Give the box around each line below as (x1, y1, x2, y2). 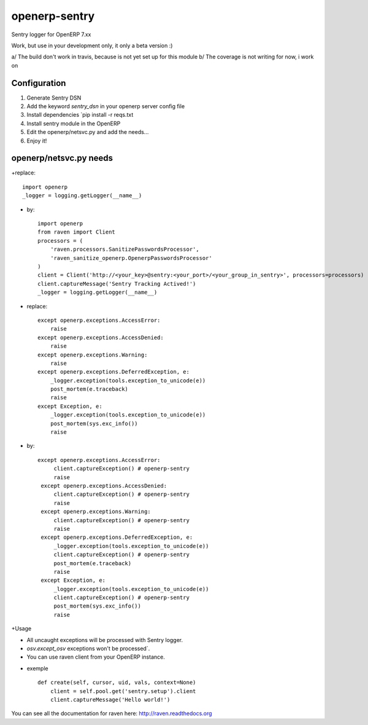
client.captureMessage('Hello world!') (50, 696, 171, 703)
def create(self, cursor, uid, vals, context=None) (37, 679, 196, 686)
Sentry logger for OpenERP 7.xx (11, 31, 91, 38)
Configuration (11, 77, 66, 88)
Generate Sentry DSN (26, 94, 82, 101)
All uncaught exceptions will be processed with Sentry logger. (26, 636, 183, 643)
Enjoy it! (26, 137, 47, 144)
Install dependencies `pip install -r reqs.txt (26, 111, 134, 119)
